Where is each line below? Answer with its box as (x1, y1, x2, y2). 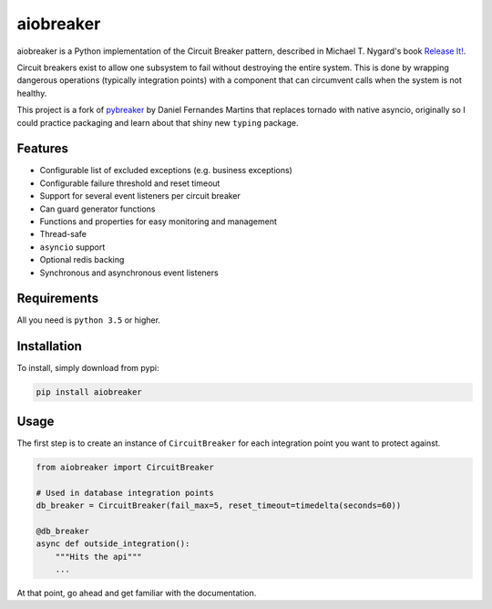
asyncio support (39, 242, 106, 253)
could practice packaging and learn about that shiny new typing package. (16, 117, 299, 128)
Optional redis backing (39, 254, 125, 265)
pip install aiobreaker (36, 387, 143, 397)
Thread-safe (39, 229, 87, 240)
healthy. (16, 88, 47, 98)
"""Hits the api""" (55, 552, 143, 562)
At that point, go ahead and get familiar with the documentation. (16, 587, 257, 598)
